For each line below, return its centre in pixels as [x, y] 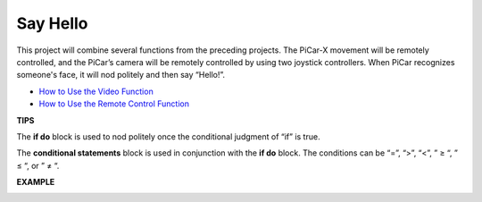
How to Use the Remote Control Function [114, 104]
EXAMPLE [36, 182]
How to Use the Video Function [96, 91]
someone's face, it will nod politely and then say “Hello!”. [121, 75]
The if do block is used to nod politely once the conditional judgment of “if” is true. [168, 136]
